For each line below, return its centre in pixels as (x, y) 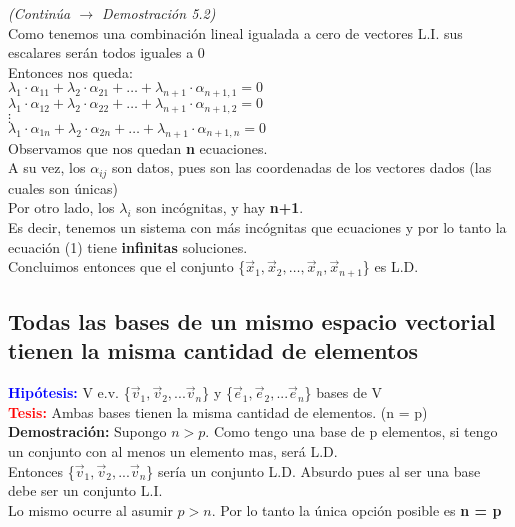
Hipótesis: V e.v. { (69, 392)
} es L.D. (390, 266)
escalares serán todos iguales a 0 (106, 52)
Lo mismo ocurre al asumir (90, 509)
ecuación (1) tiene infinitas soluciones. (128, 246)
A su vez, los (47, 167)
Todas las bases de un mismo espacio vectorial (252, 321)
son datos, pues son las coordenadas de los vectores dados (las (302, 167)
